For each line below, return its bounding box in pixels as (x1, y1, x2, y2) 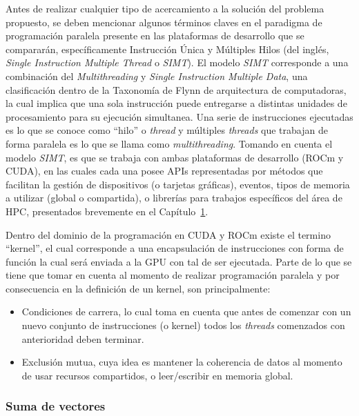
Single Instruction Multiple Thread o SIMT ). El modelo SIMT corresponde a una (6, 55, 349, 70)
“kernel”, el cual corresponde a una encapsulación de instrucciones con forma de (6, 241, 344, 255)
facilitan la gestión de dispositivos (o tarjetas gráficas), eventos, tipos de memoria (6, 177, 350, 191)
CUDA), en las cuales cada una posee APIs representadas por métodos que (6, 164, 323, 178)
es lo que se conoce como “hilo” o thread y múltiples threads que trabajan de (6, 123, 328, 137)
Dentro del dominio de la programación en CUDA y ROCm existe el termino (6, 227, 331, 241)
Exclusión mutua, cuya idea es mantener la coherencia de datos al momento (21, 355, 342, 369)
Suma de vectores (6, 397, 106, 415)
